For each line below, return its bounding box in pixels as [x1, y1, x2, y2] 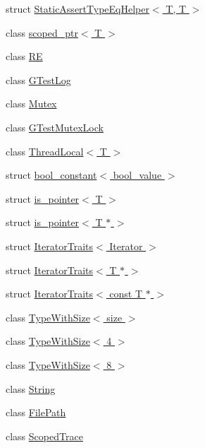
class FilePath [6, 405, 66, 420]
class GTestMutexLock [6, 119, 104, 134]
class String [6, 381, 56, 396]
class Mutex [6, 96, 57, 111]
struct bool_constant [6, 167, 97, 182]
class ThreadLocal [6, 143, 84, 158]
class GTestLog [6, 72, 71, 87]
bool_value [113, 167, 162, 182]
